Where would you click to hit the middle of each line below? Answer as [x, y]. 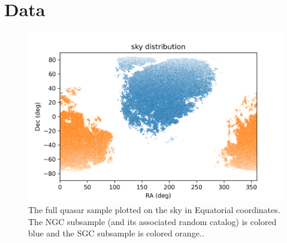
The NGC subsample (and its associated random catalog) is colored [152, 221]
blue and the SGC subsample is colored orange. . [116, 233]
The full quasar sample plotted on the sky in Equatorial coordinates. [154, 210]
